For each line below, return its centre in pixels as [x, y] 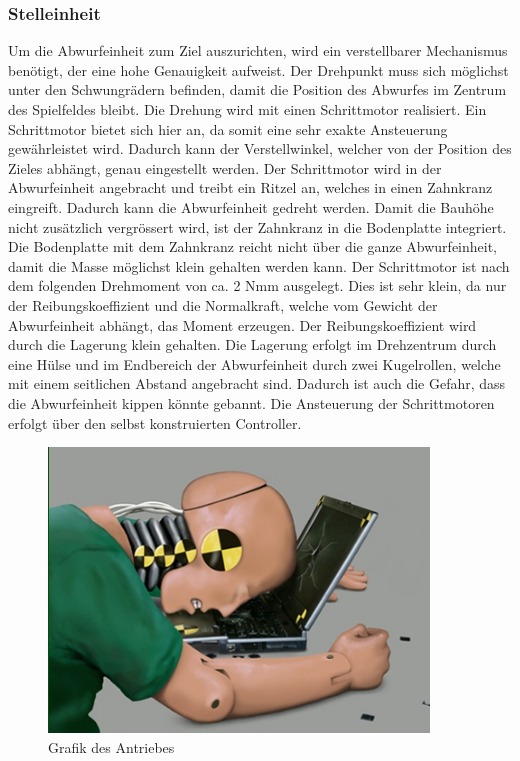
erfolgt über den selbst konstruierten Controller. [155, 422]
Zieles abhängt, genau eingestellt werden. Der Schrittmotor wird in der [225, 167]
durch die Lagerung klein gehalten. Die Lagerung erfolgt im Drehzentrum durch [252, 344]
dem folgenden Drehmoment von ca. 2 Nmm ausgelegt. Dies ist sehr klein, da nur [257, 285]
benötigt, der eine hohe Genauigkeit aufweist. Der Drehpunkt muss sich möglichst [258, 69]
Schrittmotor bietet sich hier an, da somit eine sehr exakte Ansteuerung [228, 128]
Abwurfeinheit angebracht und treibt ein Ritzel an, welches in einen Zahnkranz [250, 187]
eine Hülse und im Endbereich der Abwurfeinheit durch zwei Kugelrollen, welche [254, 363]
